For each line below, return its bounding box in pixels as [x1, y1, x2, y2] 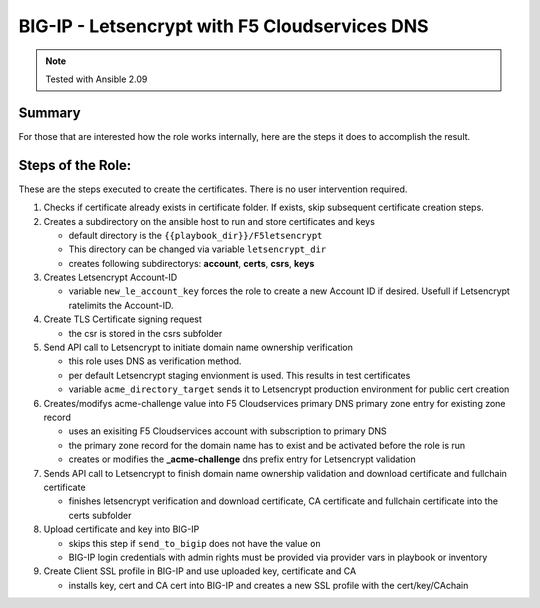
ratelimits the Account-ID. [68, 299, 174, 311]
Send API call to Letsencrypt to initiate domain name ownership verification [43, 341, 354, 354]
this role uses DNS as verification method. [68, 355, 242, 367]
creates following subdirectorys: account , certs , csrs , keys [68, 257, 315, 269]
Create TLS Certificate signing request [43, 313, 202, 325]
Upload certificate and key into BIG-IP [43, 523, 200, 535]
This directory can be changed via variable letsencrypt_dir [68, 243, 327, 255]
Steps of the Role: [18, 156, 132, 174]
